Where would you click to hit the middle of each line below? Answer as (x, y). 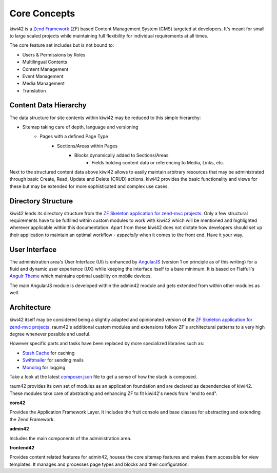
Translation (34, 90)
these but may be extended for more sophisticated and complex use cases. (89, 186)
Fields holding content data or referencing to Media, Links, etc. (158, 162)
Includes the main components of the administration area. (71, 438)
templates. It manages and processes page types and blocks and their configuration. (99, 464)
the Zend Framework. (32, 419)
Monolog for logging (44, 367)
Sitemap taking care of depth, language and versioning (80, 127)
